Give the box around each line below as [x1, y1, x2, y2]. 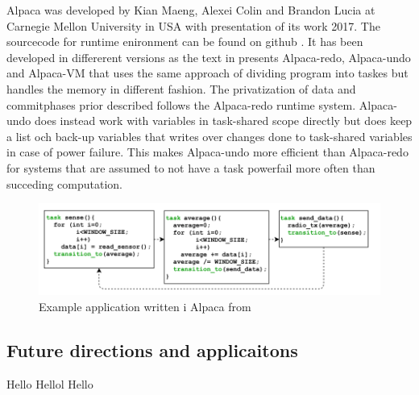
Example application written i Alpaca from [39, 298, 251, 315]
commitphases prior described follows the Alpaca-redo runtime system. [6, 96, 356, 113]
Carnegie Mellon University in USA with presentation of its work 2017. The [6, 17, 380, 34]
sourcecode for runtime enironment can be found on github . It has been [6, 33, 363, 50]
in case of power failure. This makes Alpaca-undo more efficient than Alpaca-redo [6, 143, 409, 160]
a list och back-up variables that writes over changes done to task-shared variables [6, 127, 413, 144]
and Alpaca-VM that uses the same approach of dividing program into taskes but [6, 64, 409, 81]
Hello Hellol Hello [6, 375, 93, 392]
